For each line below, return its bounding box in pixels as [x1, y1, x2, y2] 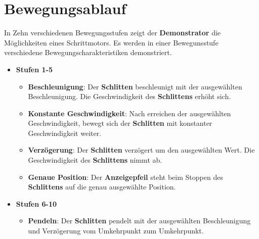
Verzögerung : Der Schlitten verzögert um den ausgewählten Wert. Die [28, 145, 255, 155]
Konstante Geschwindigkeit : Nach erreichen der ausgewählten [28, 108, 231, 118]
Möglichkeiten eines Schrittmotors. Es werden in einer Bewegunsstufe [4, 37, 219, 47]
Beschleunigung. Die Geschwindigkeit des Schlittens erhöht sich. [28, 91, 231, 102]
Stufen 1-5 [16, 64, 53, 74]
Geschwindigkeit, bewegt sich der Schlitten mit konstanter [28, 118, 212, 128]
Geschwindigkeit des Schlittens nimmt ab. [28, 155, 162, 165]
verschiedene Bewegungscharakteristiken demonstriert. [4, 47, 172, 58]
